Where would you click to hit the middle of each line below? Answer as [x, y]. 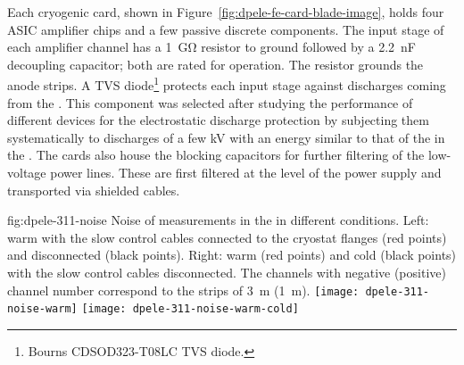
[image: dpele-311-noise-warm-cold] [190, 309]
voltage [27, 172]
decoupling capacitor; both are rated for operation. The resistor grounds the [215, 64]
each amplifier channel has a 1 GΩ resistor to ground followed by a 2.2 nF [212, 47]
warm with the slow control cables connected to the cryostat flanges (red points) [227, 237]
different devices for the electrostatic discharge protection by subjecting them [218, 120]
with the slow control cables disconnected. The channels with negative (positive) [227, 272]
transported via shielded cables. [94, 190]
